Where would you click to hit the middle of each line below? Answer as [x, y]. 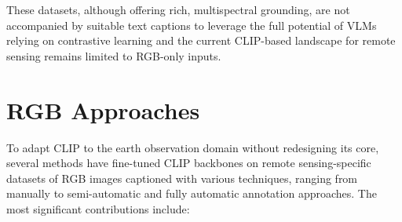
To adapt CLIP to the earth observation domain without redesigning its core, [193, 147]
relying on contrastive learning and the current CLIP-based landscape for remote [201, 40]
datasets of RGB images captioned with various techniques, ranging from [182, 178]
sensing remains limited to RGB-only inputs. [114, 55]
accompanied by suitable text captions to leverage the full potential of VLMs [192, 25]
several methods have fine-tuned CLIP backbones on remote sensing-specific [189, 163]
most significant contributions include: [98, 208]
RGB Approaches [103, 109]
